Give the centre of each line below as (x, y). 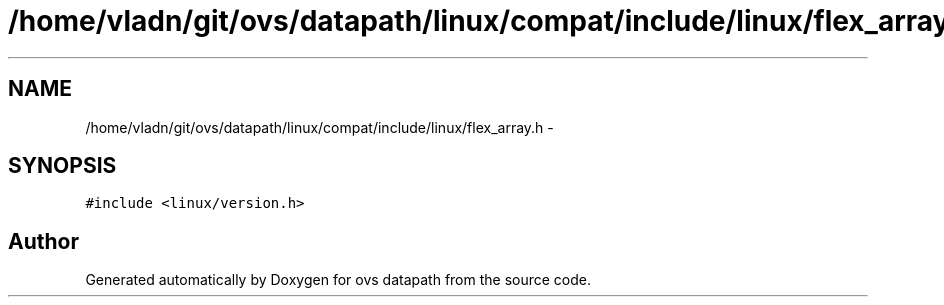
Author (43, 241)
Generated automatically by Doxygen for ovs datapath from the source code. (338, 280)
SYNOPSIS (62, 166)
